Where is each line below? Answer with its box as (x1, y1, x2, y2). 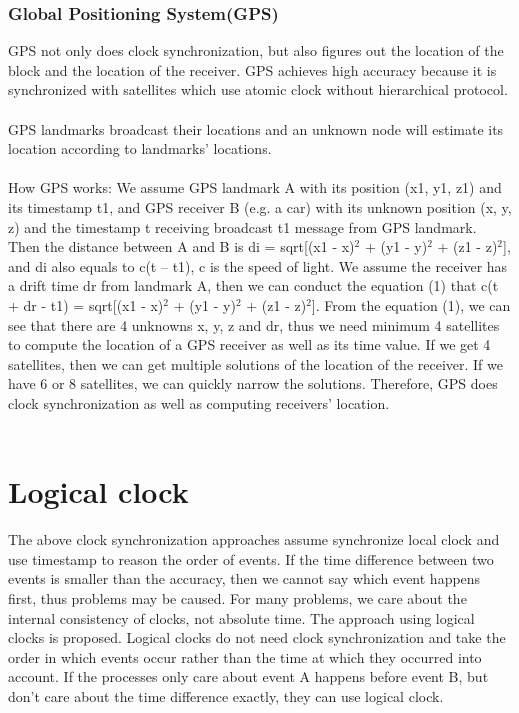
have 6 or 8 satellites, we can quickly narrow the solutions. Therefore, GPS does (8, 373, 498, 394)
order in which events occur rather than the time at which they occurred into (8, 646, 482, 667)
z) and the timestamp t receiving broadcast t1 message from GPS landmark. (8, 216, 477, 237)
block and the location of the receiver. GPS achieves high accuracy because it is (8, 59, 497, 80)
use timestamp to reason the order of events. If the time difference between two (8, 548, 494, 569)
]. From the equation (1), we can (311, 294, 511, 315)
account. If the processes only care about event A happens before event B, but (8, 666, 489, 687)
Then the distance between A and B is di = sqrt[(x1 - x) (8, 236, 355, 257)
